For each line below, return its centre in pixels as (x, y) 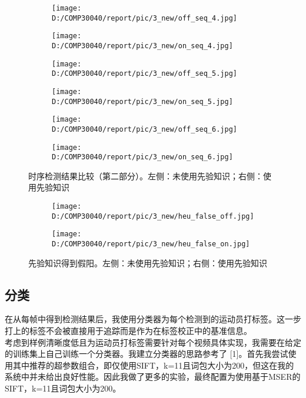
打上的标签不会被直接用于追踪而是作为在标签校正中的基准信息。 (128, 331)
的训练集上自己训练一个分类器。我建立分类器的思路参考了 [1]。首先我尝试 (147, 354)
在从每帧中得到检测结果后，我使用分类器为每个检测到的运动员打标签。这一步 (153, 319)
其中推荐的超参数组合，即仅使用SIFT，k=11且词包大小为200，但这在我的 (153, 365)
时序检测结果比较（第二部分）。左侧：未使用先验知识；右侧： (146, 175)
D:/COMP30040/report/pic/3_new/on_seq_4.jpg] (142, 46)
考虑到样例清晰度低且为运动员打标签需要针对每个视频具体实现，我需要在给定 (153, 342)
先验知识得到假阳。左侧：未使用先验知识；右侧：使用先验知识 (148, 262)
